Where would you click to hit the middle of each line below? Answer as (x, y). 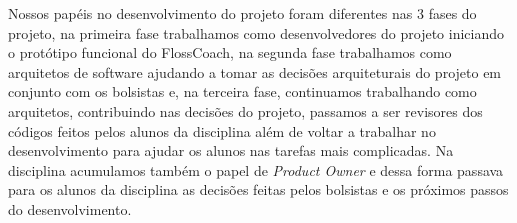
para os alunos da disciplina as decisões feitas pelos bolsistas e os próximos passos (258, 189)
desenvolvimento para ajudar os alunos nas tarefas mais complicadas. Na (231, 150)
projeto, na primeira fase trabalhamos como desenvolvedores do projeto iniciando (256, 32)
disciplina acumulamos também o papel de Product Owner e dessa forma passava (256, 169)
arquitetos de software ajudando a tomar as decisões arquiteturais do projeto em (255, 71)
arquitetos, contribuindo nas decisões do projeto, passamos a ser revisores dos (245, 110)
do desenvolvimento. (70, 208)
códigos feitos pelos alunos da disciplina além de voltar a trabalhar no (222, 130)
